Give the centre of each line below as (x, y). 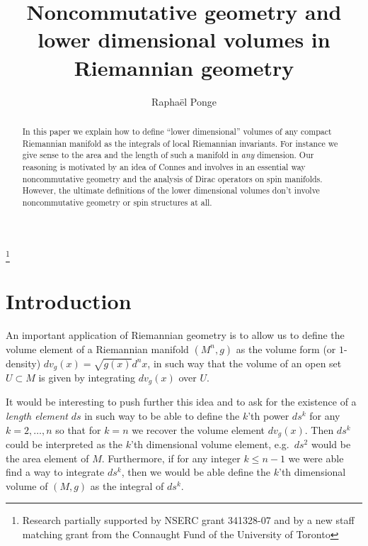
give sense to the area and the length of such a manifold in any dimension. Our (168, 155)
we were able (316, 458)
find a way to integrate (55, 472)
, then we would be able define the (196, 472)
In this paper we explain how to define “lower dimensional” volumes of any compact (177, 131)
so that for (78, 429)
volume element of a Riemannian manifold (97, 349)
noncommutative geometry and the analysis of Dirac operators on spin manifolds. (172, 178)
